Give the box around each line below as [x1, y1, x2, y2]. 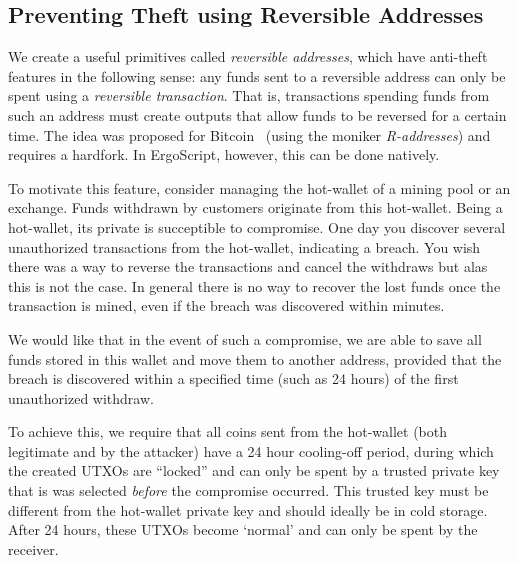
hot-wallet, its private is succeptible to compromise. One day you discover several [8, 216, 506, 237]
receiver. [8, 538, 59, 559]
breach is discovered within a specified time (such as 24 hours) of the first [8, 368, 459, 389]
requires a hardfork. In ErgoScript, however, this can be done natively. [8, 144, 440, 165]
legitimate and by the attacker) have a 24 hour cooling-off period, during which [8, 440, 494, 461]
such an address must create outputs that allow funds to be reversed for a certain [8, 104, 507, 125]
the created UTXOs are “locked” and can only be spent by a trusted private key [8, 460, 500, 481]
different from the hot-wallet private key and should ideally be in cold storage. [8, 499, 488, 520]
